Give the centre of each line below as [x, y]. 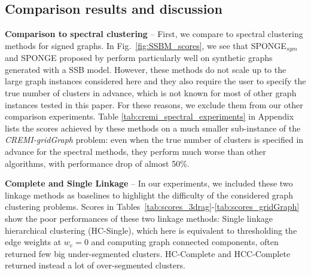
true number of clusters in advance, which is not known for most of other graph [151, 93]
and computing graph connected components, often [185, 242]
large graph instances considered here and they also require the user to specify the [155, 81]
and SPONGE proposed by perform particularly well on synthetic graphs [139, 58]
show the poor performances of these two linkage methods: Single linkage [139, 218]
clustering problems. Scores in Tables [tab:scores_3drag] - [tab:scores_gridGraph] [152, 207]
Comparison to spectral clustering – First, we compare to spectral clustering [154, 34]
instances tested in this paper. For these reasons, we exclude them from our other [154, 104]
